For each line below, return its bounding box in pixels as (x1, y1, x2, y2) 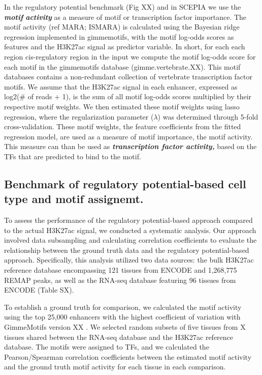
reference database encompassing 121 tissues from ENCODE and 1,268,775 (4, 265, 237, 275)
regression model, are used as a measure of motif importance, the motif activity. (4, 131, 253, 141)
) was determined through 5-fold (157, 111, 258, 122)
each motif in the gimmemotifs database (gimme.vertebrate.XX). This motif (4, 61, 241, 72)
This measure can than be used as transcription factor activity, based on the (4, 141, 257, 152)
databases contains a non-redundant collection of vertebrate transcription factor (4, 71, 253, 82)
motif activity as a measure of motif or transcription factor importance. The (4, 11, 247, 22)
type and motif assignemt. (4, 191, 144, 207)
